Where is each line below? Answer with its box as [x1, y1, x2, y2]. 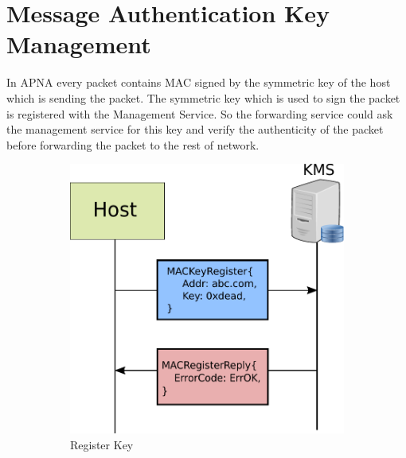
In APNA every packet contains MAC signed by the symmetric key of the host [6, 74, 391, 91]
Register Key [70, 436, 134, 452]
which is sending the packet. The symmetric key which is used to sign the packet [6, 89, 400, 106]
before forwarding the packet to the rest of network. [6, 136, 260, 153]
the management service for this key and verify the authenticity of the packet [6, 121, 384, 138]
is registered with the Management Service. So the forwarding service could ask [6, 105, 393, 122]
